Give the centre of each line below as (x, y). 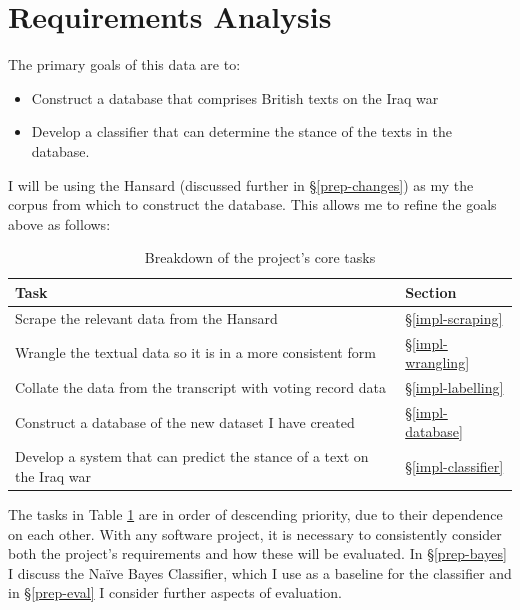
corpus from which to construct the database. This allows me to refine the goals (252, 204)
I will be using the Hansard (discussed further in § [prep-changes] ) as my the (241, 184)
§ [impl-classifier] (454, 466)
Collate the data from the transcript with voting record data (200, 387)
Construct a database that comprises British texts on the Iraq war (235, 97)
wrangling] (437, 362)
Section (431, 291)
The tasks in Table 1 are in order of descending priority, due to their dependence (255, 513)
